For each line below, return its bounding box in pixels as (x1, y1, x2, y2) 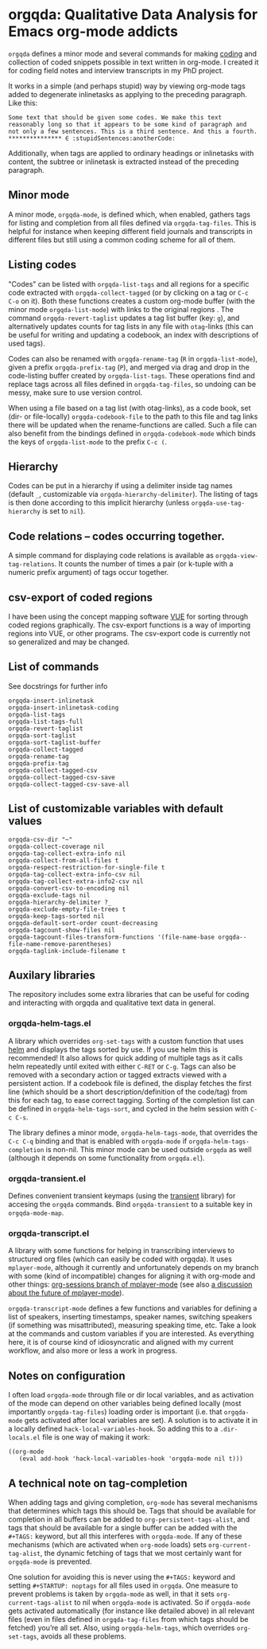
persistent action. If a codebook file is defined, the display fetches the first (8, 1078, 252, 1088)
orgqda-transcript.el (8, 1228, 90, 1239)
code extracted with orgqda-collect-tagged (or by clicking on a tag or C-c (8, 287, 249, 297)
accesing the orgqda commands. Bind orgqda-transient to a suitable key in (8, 1200, 253, 1209)
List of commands (8, 660, 99, 674)
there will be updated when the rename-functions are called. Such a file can (8, 420, 257, 429)
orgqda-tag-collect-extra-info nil (8, 850, 126, 858)
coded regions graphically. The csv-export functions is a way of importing (8, 620, 251, 630)
